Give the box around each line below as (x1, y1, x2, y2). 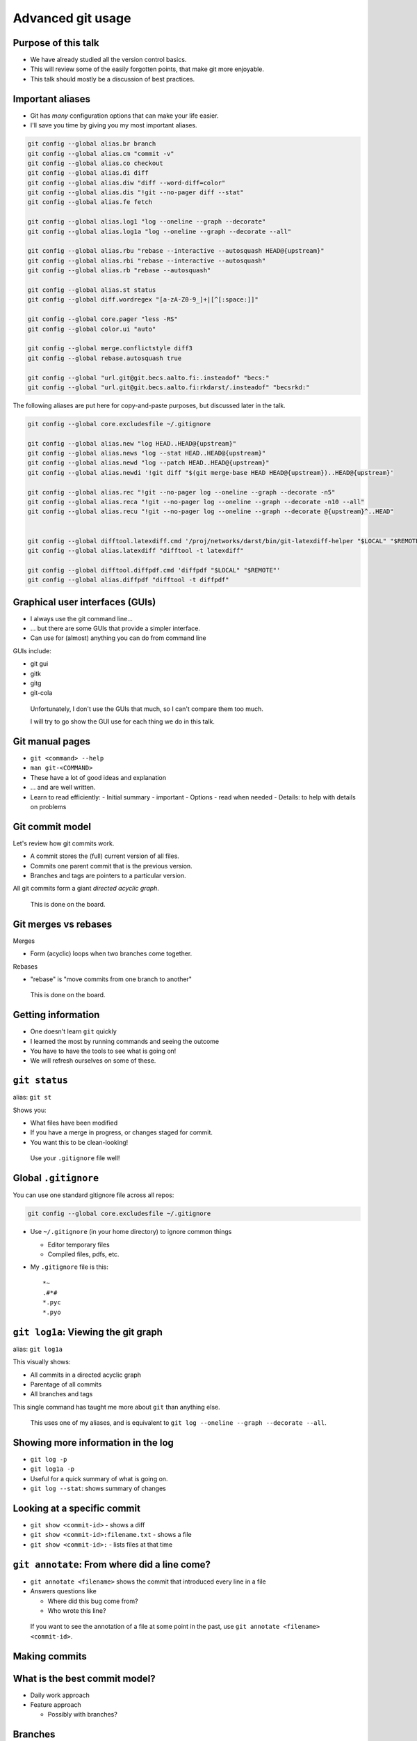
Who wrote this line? (47, 1606, 106, 1615)
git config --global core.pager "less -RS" (27, 315, 179, 323)
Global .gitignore (13, 1172, 99, 1184)
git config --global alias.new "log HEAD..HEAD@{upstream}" (27, 439, 237, 447)
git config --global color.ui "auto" (27, 325, 156, 333)
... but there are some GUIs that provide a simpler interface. (30, 624, 201, 632)
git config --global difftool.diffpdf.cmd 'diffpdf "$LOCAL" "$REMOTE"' (27, 566, 281, 574)
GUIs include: (13, 646, 52, 655)
